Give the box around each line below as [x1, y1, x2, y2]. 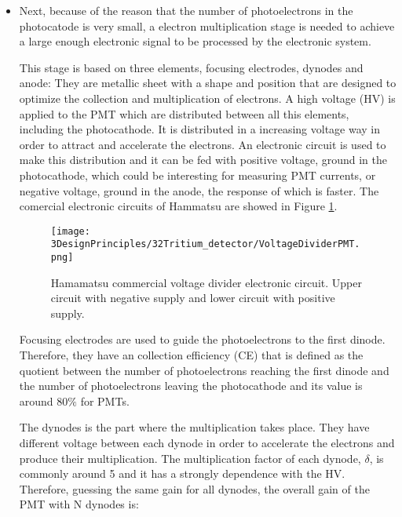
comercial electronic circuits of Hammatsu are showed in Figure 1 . [19, 198, 338, 214]
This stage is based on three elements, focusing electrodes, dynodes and [19, 59, 364, 75]
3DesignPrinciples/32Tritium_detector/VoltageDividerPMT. [50, 238, 360, 250]
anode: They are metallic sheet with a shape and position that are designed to [19, 75, 397, 91]
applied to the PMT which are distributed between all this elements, [19, 105, 349, 122]
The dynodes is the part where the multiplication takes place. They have [19, 419, 370, 435]
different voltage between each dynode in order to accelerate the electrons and [19, 435, 395, 451]
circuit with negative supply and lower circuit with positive [50, 289, 335, 306]
